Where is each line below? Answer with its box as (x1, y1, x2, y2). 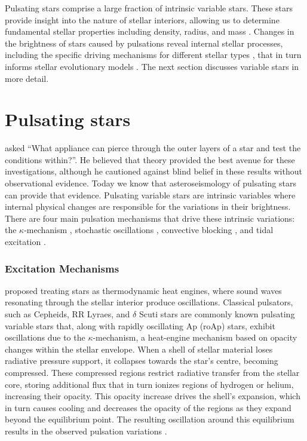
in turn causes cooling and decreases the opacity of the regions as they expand (5, 401, 291, 414)
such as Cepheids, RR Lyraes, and (5, 308, 130, 320)
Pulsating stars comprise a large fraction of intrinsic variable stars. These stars (5, 2, 293, 14)
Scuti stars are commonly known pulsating (139, 308, 295, 320)
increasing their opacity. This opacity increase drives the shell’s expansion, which (5, 390, 300, 402)
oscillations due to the (5, 331, 85, 344)
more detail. (5, 72, 49, 84)
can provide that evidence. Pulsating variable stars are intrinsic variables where (5, 188, 296, 201)
